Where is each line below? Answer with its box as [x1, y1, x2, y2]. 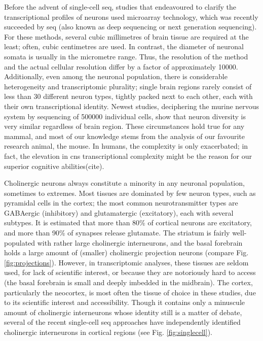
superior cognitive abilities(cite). [4, 160, 104, 171]
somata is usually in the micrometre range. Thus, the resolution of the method [4, 51, 248, 61]
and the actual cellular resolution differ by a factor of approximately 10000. [4, 61, 238, 72]
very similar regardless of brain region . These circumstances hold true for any [4, 121, 245, 131]
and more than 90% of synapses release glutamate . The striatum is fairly [4, 227, 230, 238]
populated [4, 237, 35, 248]
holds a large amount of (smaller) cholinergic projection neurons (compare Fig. [4, 247, 249, 258]
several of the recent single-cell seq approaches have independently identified [4, 317, 241, 327]
